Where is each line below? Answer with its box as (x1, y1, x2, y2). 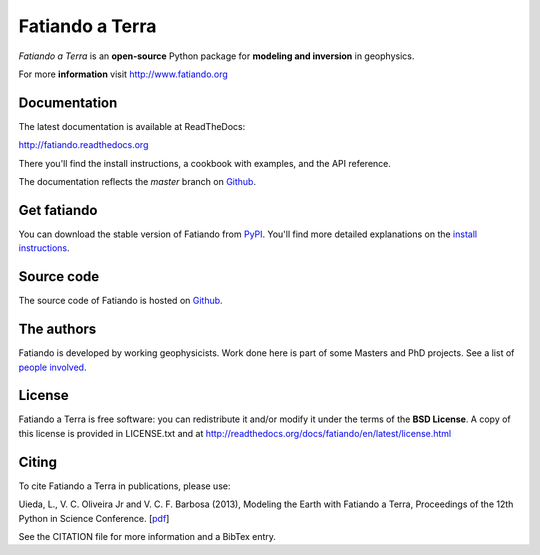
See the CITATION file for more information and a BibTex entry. (18, 530, 277, 542)
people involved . (18, 361, 87, 373)
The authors (18, 321, 97, 338)
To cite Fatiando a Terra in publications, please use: (18, 480, 231, 492)
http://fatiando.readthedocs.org (18, 139, 149, 151)
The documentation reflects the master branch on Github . (18, 176, 257, 188)
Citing (18, 453, 57, 470)
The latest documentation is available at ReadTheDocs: (18, 120, 246, 132)
